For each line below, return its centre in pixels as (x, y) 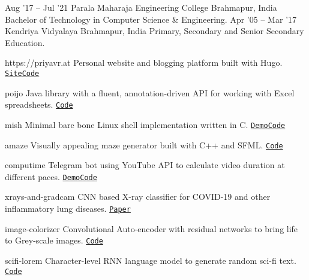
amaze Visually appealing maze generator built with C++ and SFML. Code (144, 144)
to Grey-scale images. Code (54, 240)
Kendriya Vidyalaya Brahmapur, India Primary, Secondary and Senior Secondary (154, 31)
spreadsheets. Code (39, 104)
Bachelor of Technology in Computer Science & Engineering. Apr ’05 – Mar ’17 (151, 19)
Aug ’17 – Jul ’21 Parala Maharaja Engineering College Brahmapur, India (141, 7)
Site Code (22, 73)
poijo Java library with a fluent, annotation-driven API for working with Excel (150, 92)
